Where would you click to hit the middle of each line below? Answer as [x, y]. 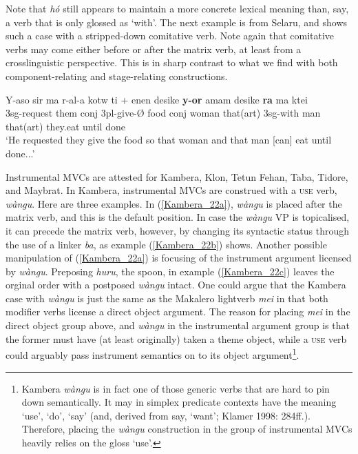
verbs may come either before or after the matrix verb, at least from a [154, 49]
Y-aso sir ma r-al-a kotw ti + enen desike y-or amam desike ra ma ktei [157, 99]
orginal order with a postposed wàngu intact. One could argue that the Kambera [176, 285]
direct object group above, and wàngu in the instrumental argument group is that [178, 325]
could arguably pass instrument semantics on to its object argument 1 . [152, 354]
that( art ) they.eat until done [65, 126]
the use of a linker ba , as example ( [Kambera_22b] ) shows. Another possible [166, 244]
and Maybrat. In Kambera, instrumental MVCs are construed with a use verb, [171, 190]
